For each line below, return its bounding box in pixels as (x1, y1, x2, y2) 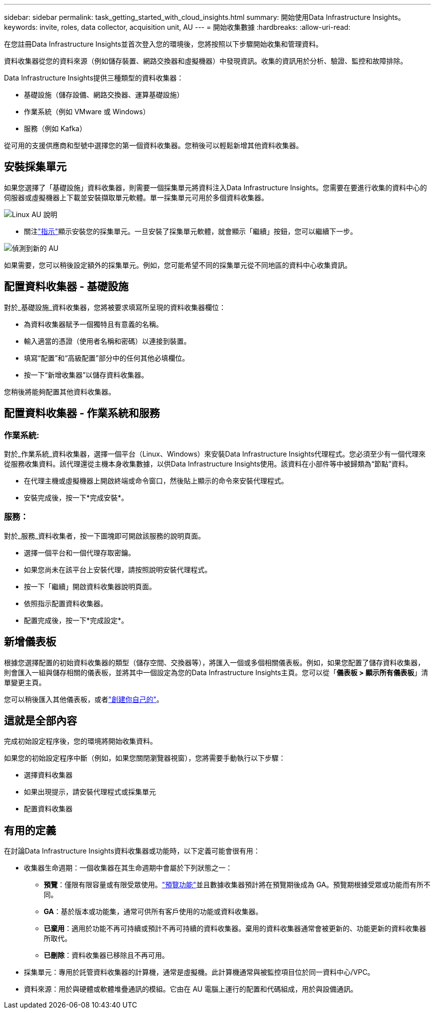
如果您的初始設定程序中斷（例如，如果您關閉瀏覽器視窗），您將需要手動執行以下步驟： (4, 754, 286, 763)
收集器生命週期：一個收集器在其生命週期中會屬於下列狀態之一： (24, 863, 232, 872)
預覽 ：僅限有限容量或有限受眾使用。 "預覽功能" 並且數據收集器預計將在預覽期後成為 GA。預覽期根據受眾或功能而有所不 (44, 880, 431, 889)
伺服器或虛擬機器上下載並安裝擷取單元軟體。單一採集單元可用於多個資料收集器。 (4, 193, 268, 202)
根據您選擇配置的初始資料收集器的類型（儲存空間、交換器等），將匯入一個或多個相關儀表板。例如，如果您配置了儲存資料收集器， (4, 658, 425, 667)
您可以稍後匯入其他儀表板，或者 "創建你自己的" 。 (4, 695, 164, 703)
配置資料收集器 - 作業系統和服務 (4, 407, 160, 420)
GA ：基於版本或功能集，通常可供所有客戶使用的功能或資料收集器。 (44, 907, 263, 916)
